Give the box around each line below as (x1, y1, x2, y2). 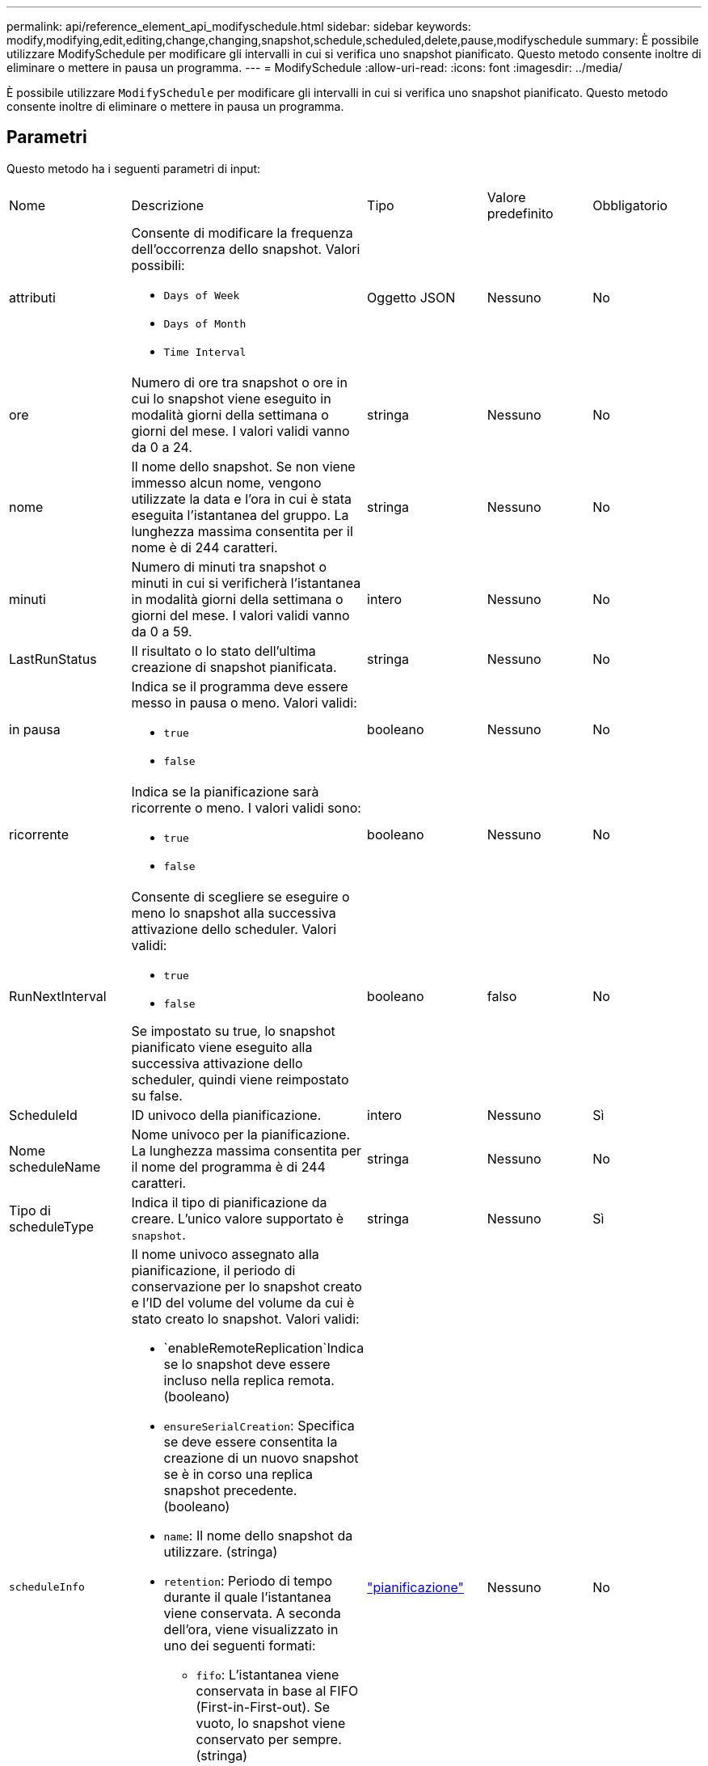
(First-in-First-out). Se (196, 1698, 331, 1715)
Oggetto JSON (367, 289, 456, 306)
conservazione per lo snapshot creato (131, 1278, 362, 1295)
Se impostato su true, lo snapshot (131, 1022, 335, 1039)
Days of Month (163, 317, 247, 330)
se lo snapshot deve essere (163, 1355, 331, 1372)
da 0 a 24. (131, 438, 192, 455)
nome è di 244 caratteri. (131, 539, 278, 556)
